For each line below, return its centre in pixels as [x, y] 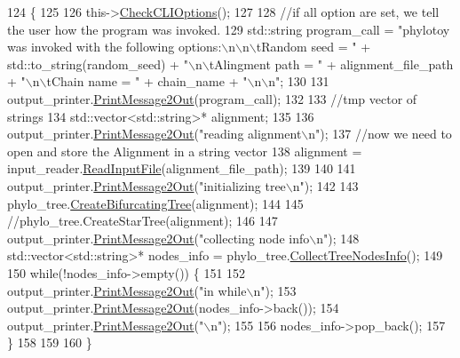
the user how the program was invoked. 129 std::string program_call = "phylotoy [229, 29]
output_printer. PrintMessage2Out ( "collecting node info [159, 238]
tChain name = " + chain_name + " [147, 81]
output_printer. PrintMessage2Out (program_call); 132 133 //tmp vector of [212, 98]
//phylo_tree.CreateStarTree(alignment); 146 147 [143, 221]
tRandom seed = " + [313, 47]
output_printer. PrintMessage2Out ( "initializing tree [147, 185]
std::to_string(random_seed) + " [98, 64]
